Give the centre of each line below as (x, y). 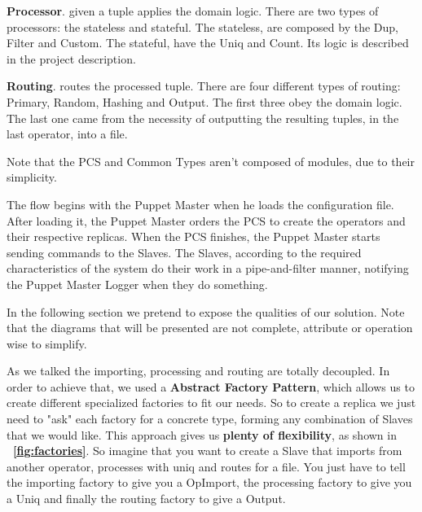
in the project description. (71, 58)
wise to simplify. (47, 343)
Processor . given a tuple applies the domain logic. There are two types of (193, 11)
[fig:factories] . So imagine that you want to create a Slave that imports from (208, 451)
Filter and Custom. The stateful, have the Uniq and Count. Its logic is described (208, 43)
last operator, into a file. (67, 134)
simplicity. (32, 177)
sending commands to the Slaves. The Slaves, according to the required (184, 252)
